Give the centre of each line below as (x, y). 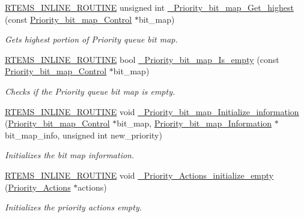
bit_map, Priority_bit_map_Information (194, 123)
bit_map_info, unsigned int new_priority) (84, 135)
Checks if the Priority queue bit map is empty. (90, 91)
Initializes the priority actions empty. (73, 207)
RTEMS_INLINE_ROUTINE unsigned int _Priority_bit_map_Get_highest (149, 7)
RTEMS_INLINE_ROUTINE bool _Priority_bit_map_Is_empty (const (142, 59)
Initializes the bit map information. (70, 155)
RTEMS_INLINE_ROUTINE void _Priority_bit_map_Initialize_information (152, 111)
